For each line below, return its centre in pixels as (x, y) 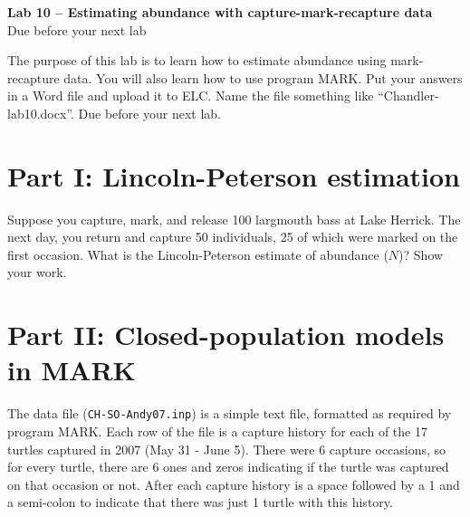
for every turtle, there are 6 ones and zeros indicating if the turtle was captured (228, 467)
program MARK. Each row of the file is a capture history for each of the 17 (217, 431)
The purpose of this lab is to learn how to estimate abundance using (197, 60)
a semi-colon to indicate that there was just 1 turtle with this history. (200, 502)
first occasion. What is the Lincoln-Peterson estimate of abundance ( (198, 254)
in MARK (72, 370)
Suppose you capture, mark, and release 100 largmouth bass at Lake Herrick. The (234, 219)
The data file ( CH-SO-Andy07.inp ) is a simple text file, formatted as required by (230, 413)
